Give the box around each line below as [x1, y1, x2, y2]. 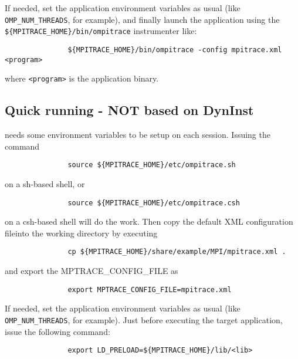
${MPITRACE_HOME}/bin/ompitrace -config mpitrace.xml [67, 45, 282, 54]
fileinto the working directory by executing [5, 226, 158, 239]
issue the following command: [5, 325, 110, 337]
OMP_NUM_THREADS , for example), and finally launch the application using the [5, 13, 280, 25]
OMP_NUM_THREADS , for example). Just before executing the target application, [5, 313, 283, 326]
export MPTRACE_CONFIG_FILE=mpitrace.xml [67, 285, 232, 294]
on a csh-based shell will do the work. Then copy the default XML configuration [5, 215, 293, 228]
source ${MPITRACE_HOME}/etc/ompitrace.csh [67, 198, 240, 207]
